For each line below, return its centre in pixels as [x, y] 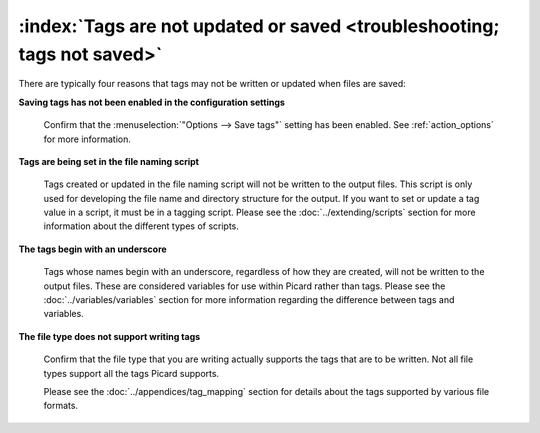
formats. [61, 406]
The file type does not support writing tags [109, 336]
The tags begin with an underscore [92, 249]
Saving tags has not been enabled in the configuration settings [151, 102]
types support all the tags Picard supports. [131, 373]
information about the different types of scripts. [141, 226]
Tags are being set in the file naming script [109, 161]
